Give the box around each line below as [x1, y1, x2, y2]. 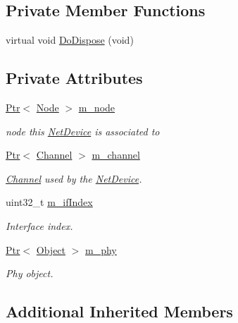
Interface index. [6, 218, 73, 233]
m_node [78, 100, 115, 114]
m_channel [92, 147, 140, 162]
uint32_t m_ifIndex [6, 195, 93, 209]
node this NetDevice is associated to [6, 123, 160, 138]
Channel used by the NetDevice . [6, 171, 142, 185]
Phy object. [6, 266, 54, 281]
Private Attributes [6, 67, 143, 89]
